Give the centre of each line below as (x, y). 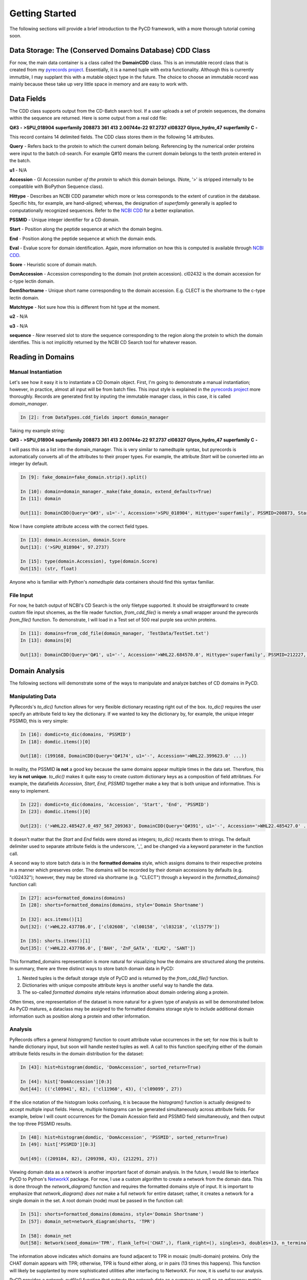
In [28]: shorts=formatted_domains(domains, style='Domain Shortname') (112, 905)
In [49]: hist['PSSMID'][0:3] (58, 1145)
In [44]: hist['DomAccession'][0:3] (66, 1082)
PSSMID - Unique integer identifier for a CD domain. (64, 220)
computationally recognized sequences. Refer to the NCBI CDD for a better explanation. (102, 210)
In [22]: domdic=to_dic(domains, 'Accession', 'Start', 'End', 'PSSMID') (115, 804)
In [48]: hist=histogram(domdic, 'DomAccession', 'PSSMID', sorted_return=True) (124, 1137)
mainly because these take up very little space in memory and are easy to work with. (99, 84)
